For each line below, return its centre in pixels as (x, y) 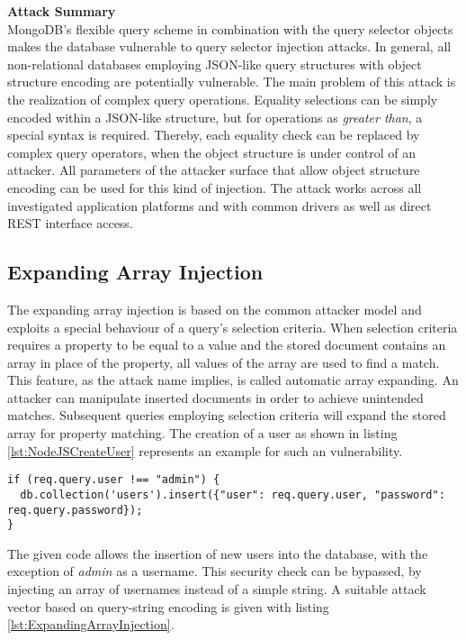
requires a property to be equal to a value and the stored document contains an (227, 345)
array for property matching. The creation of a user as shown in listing (202, 433)
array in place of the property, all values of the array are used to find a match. (224, 362)
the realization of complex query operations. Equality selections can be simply (223, 99)
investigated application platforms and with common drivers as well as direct (220, 205)
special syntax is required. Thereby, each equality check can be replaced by (214, 135)
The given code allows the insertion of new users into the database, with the (218, 553)
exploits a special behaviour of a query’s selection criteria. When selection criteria (233, 327)
